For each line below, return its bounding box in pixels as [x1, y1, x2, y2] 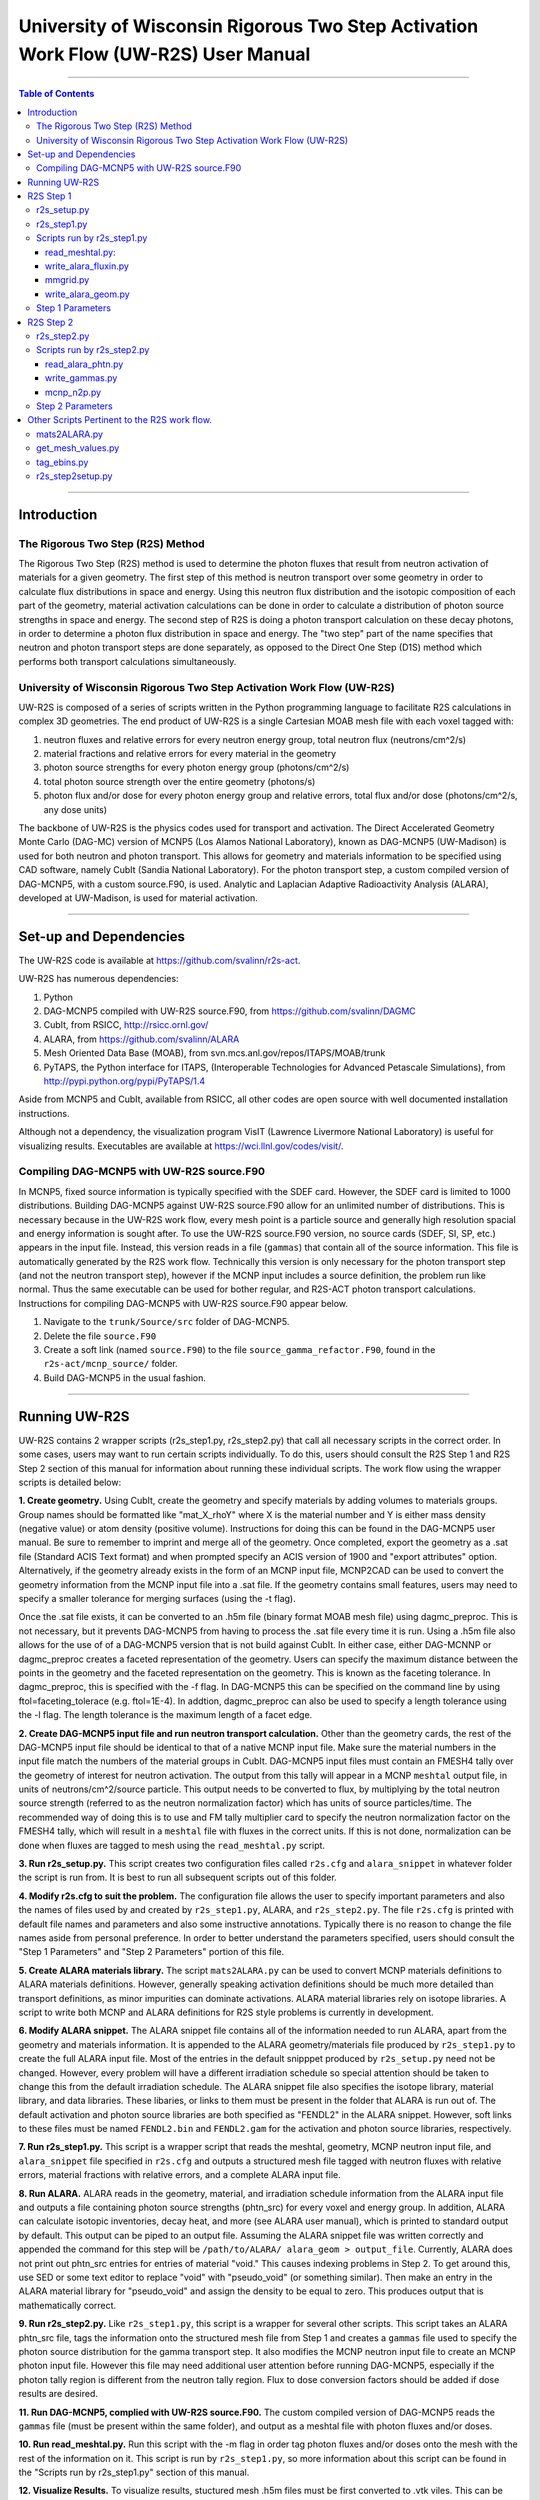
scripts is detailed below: [18, 1476, 122, 1488]
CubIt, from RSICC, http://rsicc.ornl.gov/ [43, 1019, 209, 1031]
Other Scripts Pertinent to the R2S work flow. [27, 414, 212, 426]
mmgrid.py [45, 274, 90, 286]
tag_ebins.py [36, 456, 89, 468]
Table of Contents [18, 88, 95, 100]
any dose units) [43, 803, 108, 815]
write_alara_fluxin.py [45, 260, 130, 272]
